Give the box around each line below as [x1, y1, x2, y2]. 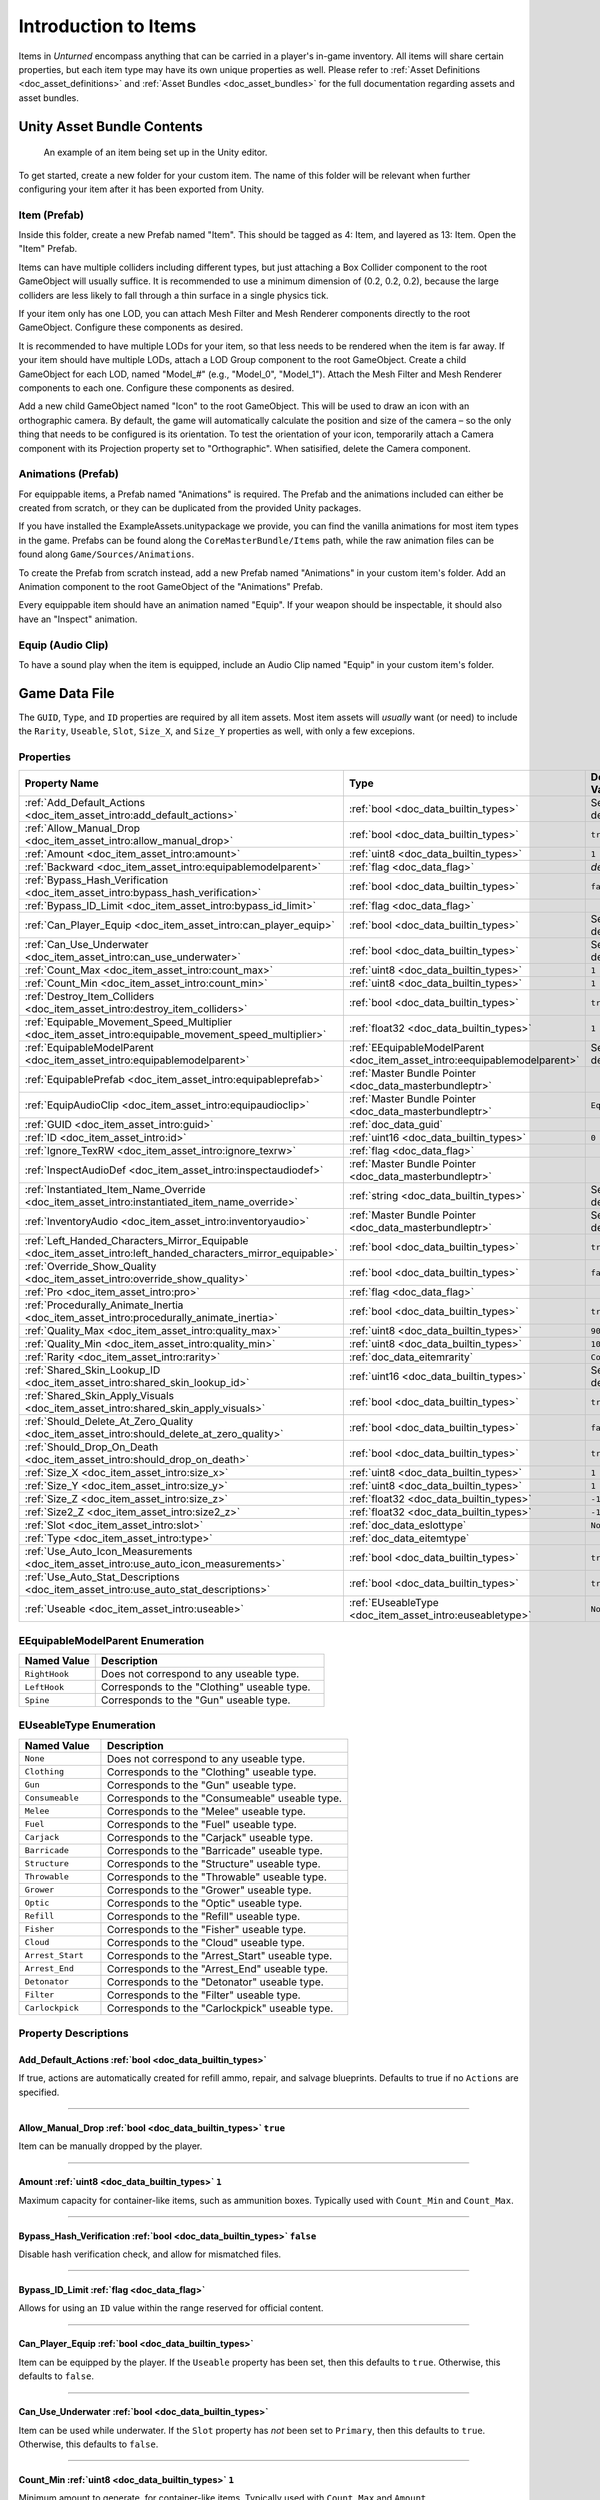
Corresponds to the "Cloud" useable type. [106, 1935, 305, 1949]
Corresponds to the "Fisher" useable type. [106, 1922, 307, 1936]
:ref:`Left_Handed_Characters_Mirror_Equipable [24, 1234, 249, 1248]
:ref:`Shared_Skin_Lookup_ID [24, 1363, 161, 1377]
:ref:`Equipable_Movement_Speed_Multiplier [24, 1015, 233, 1029]
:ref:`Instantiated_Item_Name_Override [24, 1183, 206, 1197]
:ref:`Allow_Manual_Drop [24, 821, 140, 835]
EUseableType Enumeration [18, 1718, 156, 1732]
